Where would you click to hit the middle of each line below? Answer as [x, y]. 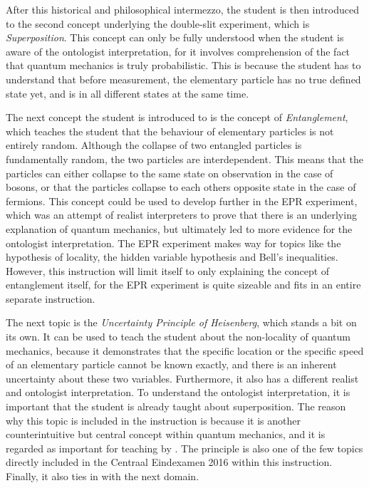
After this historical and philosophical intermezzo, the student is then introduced [183, 9]
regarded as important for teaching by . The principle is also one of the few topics [184, 448]
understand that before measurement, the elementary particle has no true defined [183, 79]
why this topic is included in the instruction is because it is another [153, 420]
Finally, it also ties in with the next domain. [103, 476]
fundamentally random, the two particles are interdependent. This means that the [185, 159]
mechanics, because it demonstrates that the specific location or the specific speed [185, 350]
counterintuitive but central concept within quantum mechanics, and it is [166, 434]
